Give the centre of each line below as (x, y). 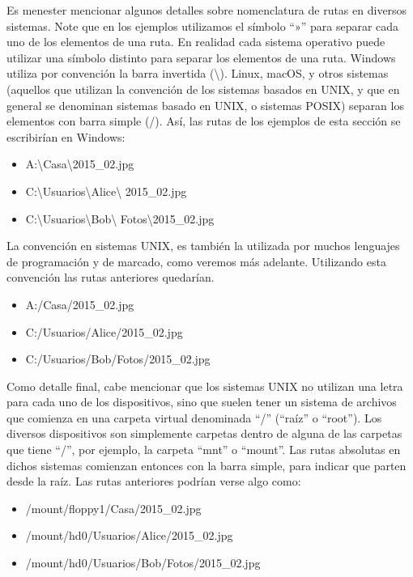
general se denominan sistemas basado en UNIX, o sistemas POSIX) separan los (205, 105)
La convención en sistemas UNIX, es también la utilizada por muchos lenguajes (203, 246)
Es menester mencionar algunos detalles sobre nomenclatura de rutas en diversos (207, 10)
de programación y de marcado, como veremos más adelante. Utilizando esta (196, 261)
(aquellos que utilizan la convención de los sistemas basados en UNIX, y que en (203, 89)
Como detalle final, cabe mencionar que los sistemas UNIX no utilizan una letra (205, 386)
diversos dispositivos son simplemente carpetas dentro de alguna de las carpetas (204, 433)
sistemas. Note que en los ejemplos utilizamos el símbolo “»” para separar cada (203, 25)
